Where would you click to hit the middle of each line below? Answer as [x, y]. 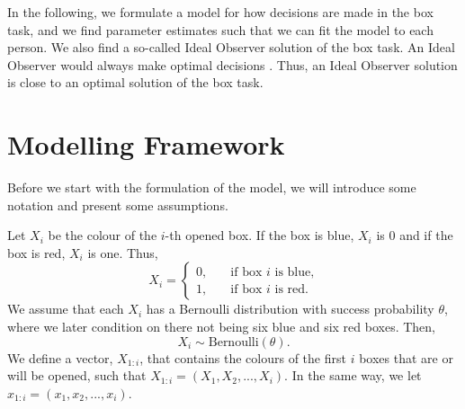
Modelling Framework [146, 144]
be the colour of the [103, 235]
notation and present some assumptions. [118, 204]
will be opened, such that [77, 375]
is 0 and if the [415, 235]
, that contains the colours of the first [243, 357]
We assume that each [66, 309]
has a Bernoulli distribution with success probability [290, 309]
